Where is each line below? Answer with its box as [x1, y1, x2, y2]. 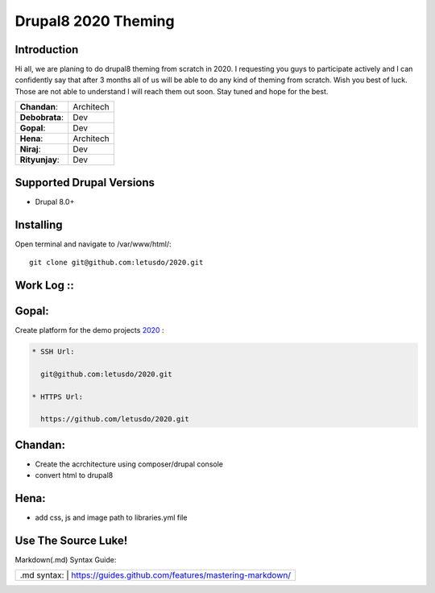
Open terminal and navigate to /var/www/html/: [14, 238, 172, 249]
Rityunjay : [19, 154, 60, 165]
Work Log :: [14, 278, 74, 292]
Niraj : [19, 143, 41, 155]
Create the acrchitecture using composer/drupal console [35, 459, 223, 469]
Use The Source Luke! [14, 533, 128, 547]
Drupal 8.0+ [35, 197, 75, 206]
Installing [14, 218, 64, 231]
